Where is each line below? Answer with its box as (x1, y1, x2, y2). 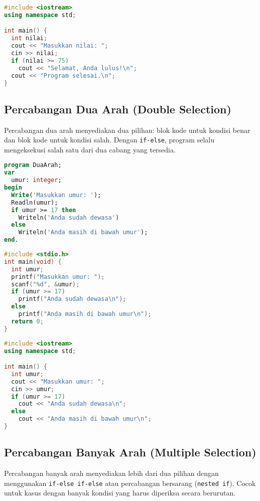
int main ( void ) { (4, 258, 62, 265)
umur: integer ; (11, 177, 62, 184)
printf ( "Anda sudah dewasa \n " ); (18, 295, 126, 303)
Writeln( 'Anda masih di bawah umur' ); (18, 229, 148, 236)
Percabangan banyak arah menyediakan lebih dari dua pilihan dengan (4, 468, 219, 478)
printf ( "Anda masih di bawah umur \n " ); (18, 310, 152, 318)
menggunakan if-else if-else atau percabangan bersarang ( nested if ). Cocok (4, 477, 256, 488)
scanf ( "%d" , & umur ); (11, 280, 80, 288)
